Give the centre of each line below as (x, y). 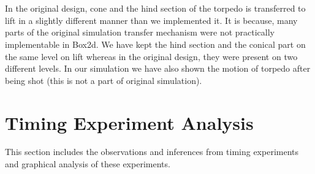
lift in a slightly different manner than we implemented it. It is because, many (151, 20)
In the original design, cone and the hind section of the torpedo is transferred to (155, 8)
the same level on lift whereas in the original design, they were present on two (151, 56)
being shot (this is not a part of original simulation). (104, 80)
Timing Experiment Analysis (129, 122)
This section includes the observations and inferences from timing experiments (152, 152)
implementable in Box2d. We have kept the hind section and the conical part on (155, 44)
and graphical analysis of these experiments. (88, 164)
